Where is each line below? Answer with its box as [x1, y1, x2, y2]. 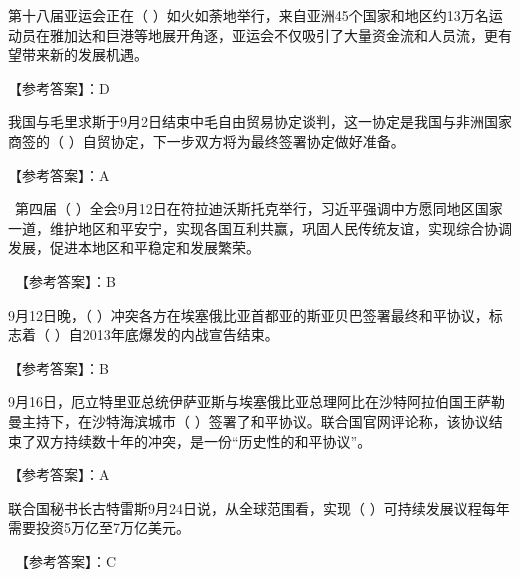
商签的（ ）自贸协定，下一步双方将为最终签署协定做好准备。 [8, 130, 405, 151]
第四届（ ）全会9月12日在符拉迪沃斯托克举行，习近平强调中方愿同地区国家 [14, 198, 503, 219]
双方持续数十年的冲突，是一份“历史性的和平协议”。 [35, 430, 372, 451]
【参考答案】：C [14, 550, 117, 571]
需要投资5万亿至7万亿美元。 [8, 517, 190, 538]
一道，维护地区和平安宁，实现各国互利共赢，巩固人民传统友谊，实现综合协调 [8, 217, 512, 238]
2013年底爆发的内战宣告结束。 [82, 324, 279, 345]
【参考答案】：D [8, 77, 110, 98]
